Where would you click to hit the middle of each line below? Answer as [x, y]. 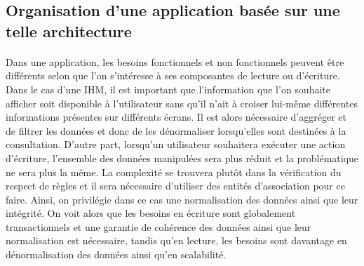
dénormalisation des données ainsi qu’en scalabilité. [116, 254]
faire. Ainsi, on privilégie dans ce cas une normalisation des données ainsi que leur [182, 199]
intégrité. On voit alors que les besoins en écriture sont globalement [151, 213]
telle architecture [69, 31]
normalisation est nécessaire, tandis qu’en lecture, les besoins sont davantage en [176, 240]
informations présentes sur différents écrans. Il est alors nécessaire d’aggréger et [176, 117]
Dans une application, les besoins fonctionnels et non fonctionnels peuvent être [175, 61]
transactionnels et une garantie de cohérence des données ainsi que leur [159, 226]
